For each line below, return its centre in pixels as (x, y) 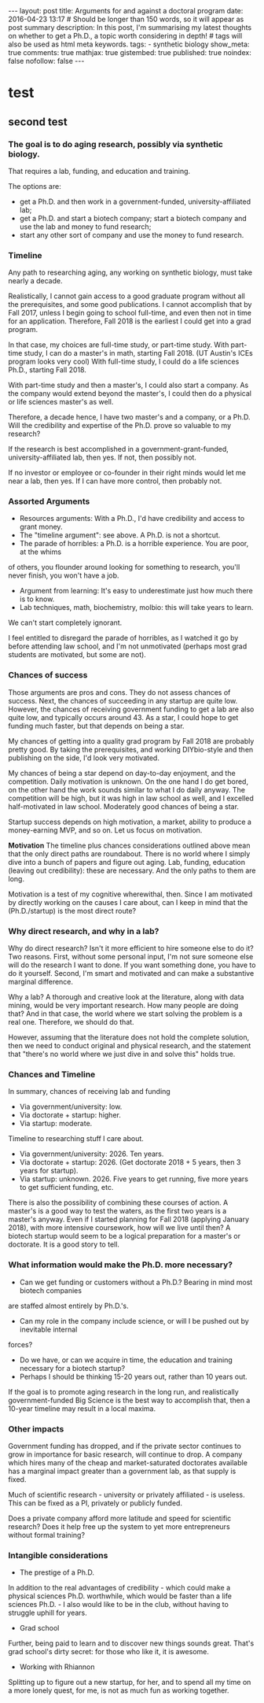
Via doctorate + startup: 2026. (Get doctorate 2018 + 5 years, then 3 (130, 1162)
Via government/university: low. (71, 1106)
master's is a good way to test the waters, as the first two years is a (117, 1211)
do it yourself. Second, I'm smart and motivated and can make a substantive (131, 973)
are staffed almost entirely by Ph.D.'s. (69, 1306)
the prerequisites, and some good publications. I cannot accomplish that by (130, 305)
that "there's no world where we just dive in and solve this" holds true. (122, 1054)
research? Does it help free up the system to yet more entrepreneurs (119, 1526)
